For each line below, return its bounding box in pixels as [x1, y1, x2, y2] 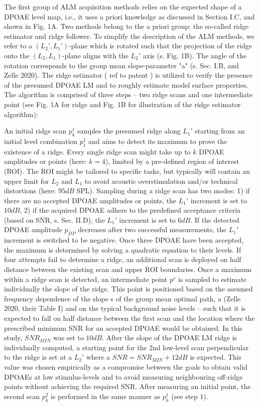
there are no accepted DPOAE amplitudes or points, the [4, 195, 176, 205]
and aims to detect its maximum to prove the [88, 135, 227, 146]
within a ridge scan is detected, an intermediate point [4, 273, 168, 284]
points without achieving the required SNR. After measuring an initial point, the [4, 381, 251, 392]
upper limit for [4, 175, 49, 186]
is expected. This [190, 352, 242, 362]
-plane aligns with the [62, 50, 129, 60]
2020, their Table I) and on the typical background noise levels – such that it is [4, 303, 246, 313]
